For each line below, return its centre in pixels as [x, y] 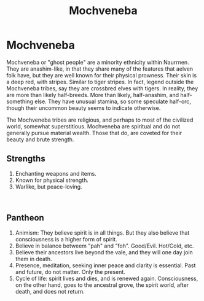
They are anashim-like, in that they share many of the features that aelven [100, 69]
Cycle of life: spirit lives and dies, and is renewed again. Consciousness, [107, 278]
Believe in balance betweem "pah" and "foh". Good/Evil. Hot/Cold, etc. [104, 246]
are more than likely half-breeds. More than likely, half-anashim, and [93, 95]
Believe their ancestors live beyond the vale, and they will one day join [104, 252]
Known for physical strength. [52, 180]
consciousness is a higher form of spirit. [66, 239]
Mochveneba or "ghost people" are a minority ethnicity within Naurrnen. [98, 62]
